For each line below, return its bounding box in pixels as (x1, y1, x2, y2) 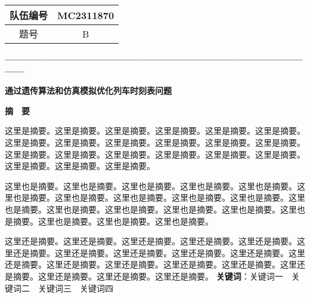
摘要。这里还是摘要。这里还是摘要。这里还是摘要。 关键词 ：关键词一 (13, 269, 283, 282)
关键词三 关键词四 (38, 281, 113, 294)
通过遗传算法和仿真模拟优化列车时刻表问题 (5, 84, 172, 97)
